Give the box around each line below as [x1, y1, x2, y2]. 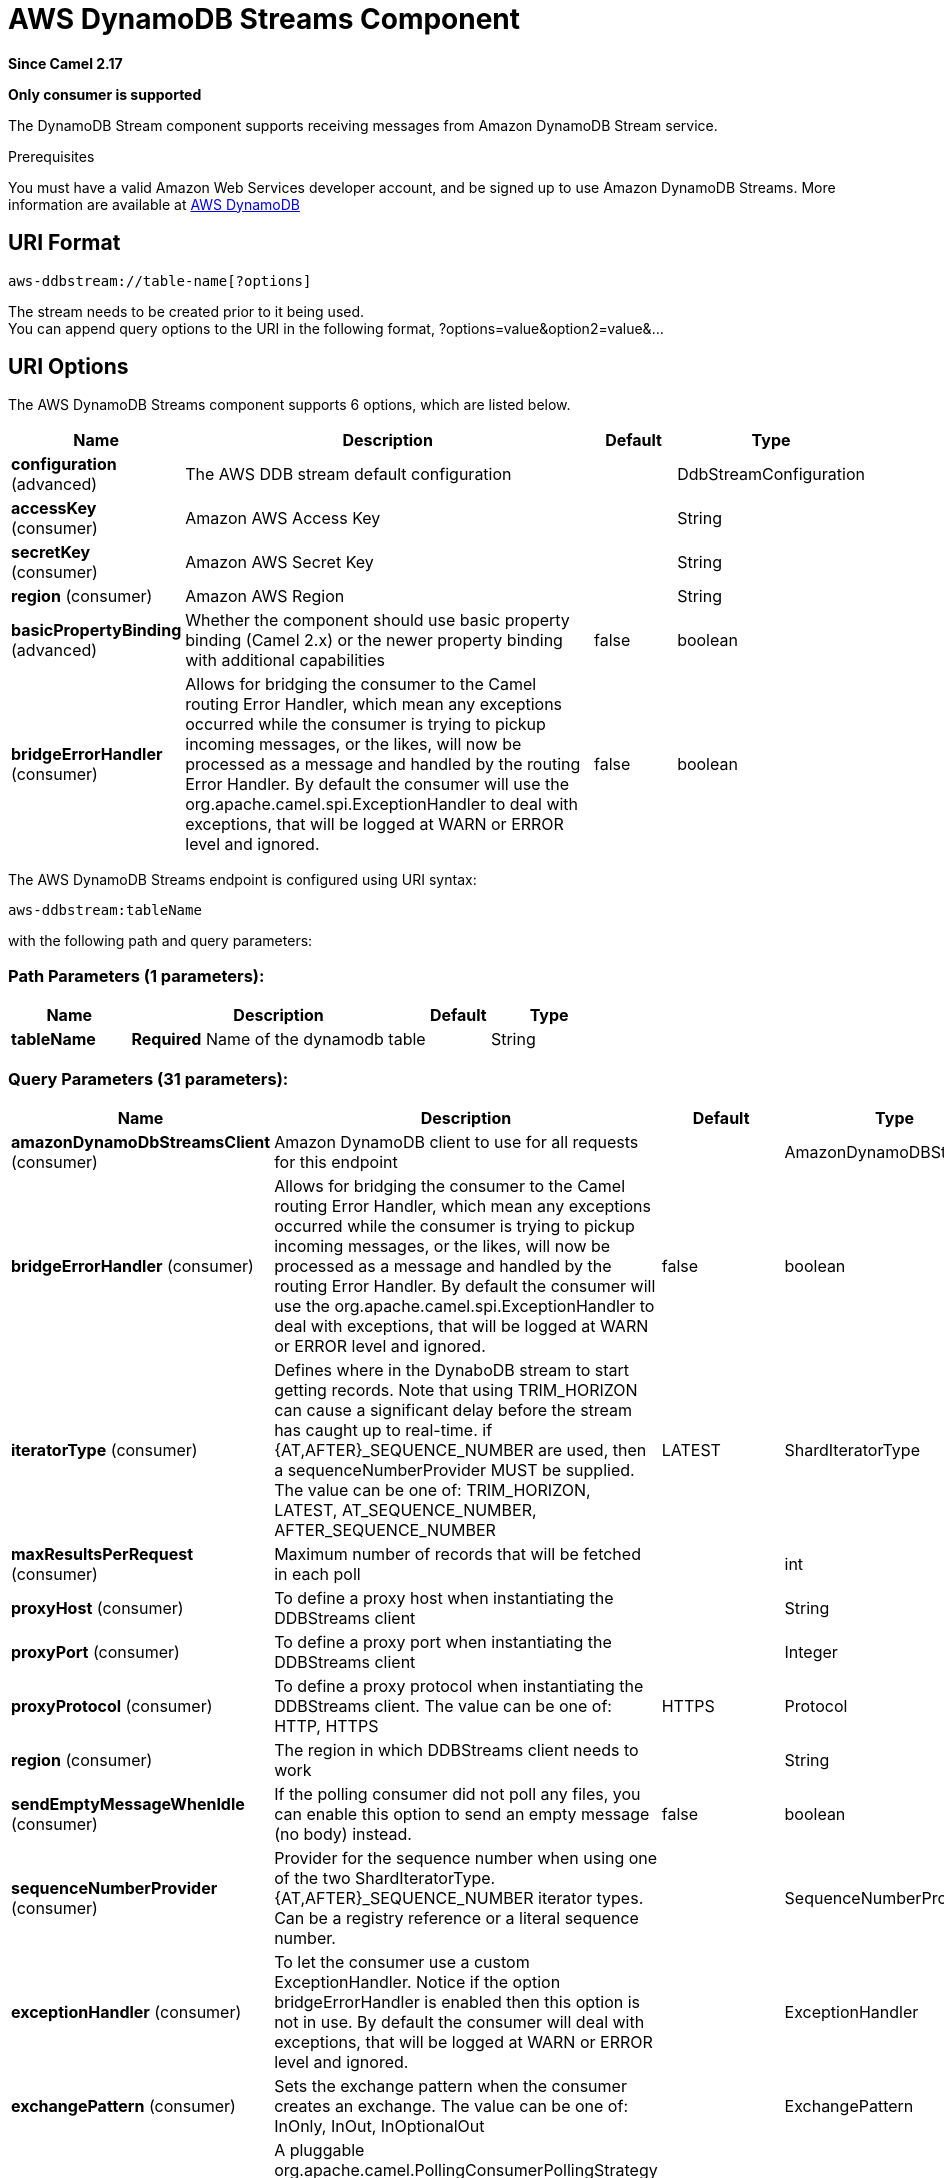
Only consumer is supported [8, 85, 202, 103]
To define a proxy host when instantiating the [274, 1587, 614, 1608]
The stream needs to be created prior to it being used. [8, 302, 365, 320]
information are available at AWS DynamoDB [8, 195, 301, 213]
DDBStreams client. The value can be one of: [274, 1695, 612, 1716]
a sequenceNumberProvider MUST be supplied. [274, 1459, 635, 1480]
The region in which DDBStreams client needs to [274, 1739, 639, 1760]
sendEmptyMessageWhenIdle [11, 1793, 245, 1814]
